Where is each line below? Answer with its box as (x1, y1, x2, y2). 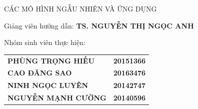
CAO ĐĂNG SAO (7, 67, 72, 78)
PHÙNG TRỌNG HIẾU (7, 55, 94, 65)
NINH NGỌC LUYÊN (7, 80, 88, 90)
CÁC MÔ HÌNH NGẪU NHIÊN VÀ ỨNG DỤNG (4, 3, 157, 13)
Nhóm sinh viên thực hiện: (4, 37, 85, 47)
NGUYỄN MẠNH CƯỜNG (7, 92, 106, 103)
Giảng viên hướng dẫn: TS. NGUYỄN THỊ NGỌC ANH (4, 20, 194, 30)
